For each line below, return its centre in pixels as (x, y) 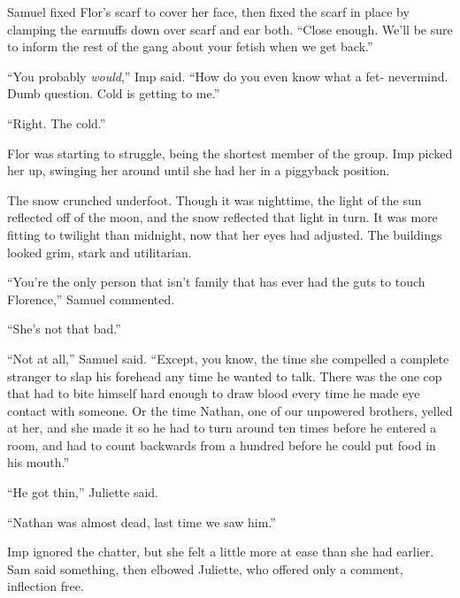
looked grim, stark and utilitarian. (100, 252)
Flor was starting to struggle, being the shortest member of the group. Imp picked (230, 153)
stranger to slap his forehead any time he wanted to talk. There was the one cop (225, 376)
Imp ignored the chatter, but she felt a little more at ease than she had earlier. (221, 552)
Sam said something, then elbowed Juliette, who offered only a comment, (205, 568)
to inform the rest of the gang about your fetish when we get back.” (190, 46)
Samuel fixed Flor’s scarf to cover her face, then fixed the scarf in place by (208, 11)
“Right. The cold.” (57, 123)
